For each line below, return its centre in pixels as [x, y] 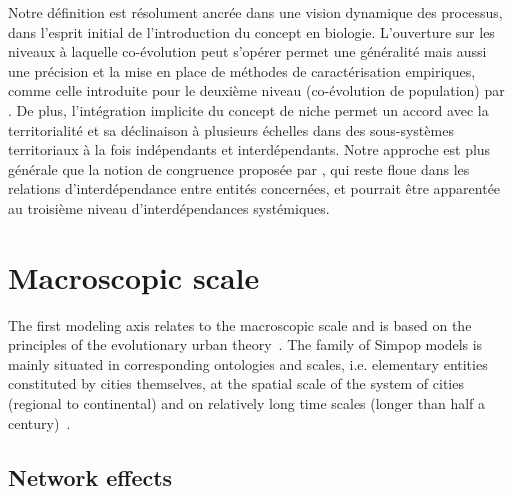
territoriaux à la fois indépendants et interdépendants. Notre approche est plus [249, 149]
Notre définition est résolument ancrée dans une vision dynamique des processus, [255, 12]
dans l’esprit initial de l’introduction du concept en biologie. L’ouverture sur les [251, 31]
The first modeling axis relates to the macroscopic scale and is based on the [240, 324]
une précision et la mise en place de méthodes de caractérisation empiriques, [242, 70]
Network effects [90, 476]
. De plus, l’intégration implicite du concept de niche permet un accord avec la [248, 109]
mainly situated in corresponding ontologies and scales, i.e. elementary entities [248, 363]
